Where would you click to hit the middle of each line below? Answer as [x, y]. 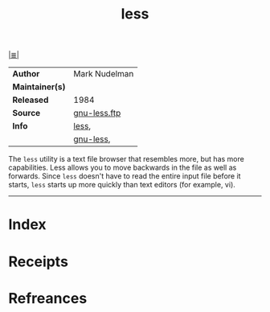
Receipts [38, 261]
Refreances [48, 298]
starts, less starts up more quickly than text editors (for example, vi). [122, 185]
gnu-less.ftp [97, 113]
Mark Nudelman [104, 74]
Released [31, 100]
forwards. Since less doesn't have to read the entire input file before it [125, 176]
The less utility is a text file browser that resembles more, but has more [127, 159]
